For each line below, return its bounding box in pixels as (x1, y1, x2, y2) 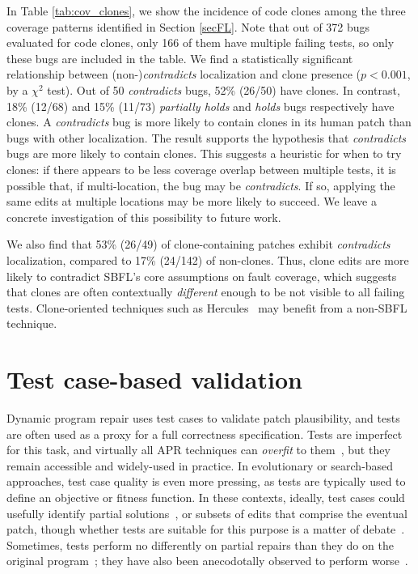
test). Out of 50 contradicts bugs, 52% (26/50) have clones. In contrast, (47, 81, 400, 98)
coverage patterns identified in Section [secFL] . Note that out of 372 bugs (6, 18, 370, 35)
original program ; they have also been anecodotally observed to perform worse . (6, 552, 408, 569)
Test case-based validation (6, 363, 302, 396)
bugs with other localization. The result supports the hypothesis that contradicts (6, 129, 407, 146)
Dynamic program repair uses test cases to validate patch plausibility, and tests (6, 410, 400, 426)
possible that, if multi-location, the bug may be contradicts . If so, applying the (6, 176, 395, 193)
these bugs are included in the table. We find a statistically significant (6, 49, 353, 66)
